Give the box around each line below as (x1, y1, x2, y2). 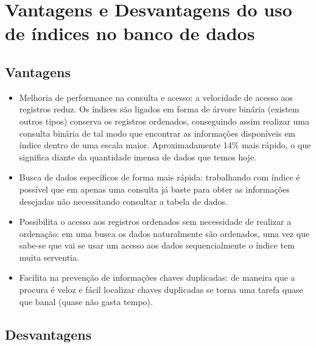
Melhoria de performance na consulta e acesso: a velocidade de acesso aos (19, 91, 293, 103)
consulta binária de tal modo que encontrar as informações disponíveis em (19, 126, 296, 139)
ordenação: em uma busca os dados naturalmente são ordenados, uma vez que (19, 227, 310, 239)
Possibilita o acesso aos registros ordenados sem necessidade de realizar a (19, 215, 292, 228)
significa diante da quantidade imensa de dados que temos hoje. (19, 150, 256, 163)
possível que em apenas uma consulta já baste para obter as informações (19, 182, 290, 195)
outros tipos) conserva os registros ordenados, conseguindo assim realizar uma (19, 114, 310, 127)
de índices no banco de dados (5, 21, 255, 46)
